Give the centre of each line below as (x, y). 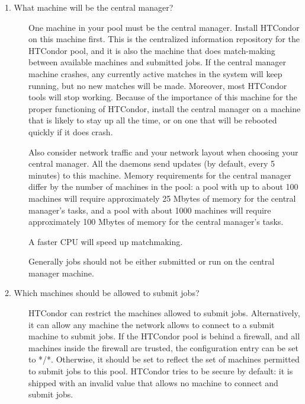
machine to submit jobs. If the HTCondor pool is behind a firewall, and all (164, 336)
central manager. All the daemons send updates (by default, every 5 (152, 163)
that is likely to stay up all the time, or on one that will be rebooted (153, 120)
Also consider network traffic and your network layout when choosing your (163, 152)
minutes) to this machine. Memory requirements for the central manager (160, 175)
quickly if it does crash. (71, 131)
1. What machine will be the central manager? (89, 7)
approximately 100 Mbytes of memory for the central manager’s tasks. (156, 222)
